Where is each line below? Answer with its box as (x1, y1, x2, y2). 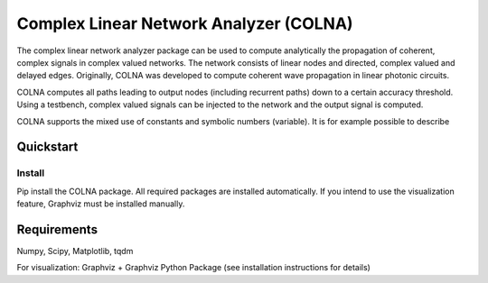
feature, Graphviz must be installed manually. (16, 198, 185, 209)
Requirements (16, 222, 99, 237)
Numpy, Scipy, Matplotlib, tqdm (16, 245, 134, 256)
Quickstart (16, 140, 79, 155)
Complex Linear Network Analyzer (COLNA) (16, 14, 353, 33)
